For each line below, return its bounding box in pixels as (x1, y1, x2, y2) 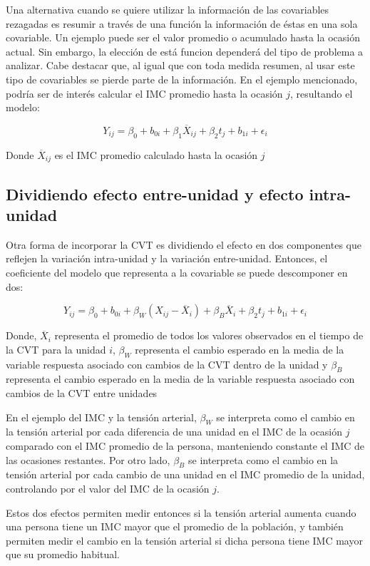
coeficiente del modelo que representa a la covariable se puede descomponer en (6, 265, 348, 279)
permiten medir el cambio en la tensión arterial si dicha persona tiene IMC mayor (6, 532, 363, 547)
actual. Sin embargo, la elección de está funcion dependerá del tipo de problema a (6, 43, 364, 58)
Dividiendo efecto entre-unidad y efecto (6, 182, 304, 205)
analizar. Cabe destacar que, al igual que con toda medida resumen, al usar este (6, 58, 355, 73)
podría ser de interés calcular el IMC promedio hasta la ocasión (6, 86, 283, 101)
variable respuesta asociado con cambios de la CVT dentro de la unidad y (6, 356, 328, 371)
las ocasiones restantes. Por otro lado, (6, 452, 170, 467)
